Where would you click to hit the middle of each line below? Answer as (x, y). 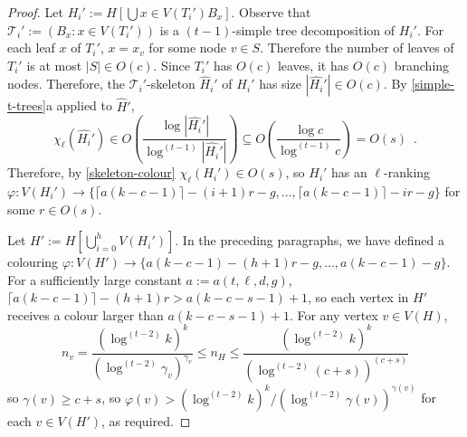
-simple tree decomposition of (314, 29)
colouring (33, 262)
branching (422, 65)
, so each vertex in (358, 297)
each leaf (31, 47)
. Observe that (271, 12)
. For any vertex (334, 314)
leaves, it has (313, 65)
